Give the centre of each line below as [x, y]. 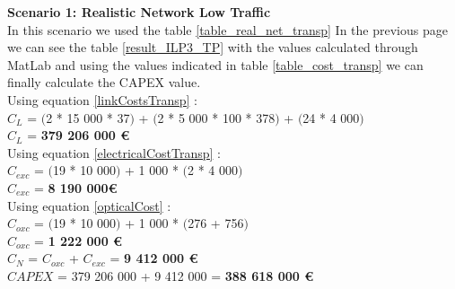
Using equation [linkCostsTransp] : [102, 99]
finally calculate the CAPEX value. [104, 82]
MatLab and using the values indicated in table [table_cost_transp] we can [215, 64]
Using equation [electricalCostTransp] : [114, 152]
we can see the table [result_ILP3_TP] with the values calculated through [213, 47]
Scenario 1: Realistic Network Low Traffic [139, 12]
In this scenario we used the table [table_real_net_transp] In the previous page [227, 29]
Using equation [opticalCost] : [89, 205]
